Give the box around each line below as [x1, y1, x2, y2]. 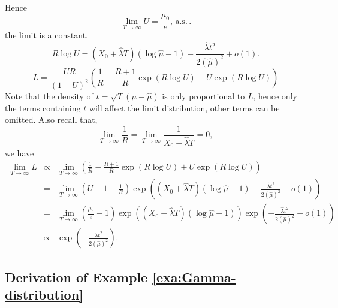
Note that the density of [5, 89, 93, 102]
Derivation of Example [5, 267, 148, 286]
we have [5, 147, 34, 159]
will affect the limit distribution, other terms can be [89, 101, 280, 114]
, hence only [253, 89, 297, 102]
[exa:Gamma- [152, 267, 236, 286]
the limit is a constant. [5, 29, 88, 41]
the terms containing [5, 101, 81, 114]
